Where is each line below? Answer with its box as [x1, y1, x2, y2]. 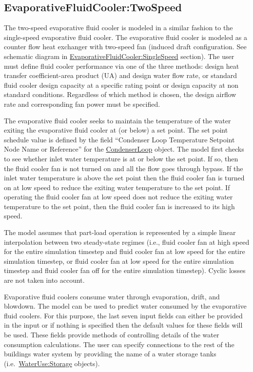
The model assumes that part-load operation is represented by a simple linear [4, 227, 236, 237]
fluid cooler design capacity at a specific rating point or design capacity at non [4, 79, 239, 90]
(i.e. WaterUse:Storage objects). [4, 358, 100, 368]
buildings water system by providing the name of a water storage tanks [4, 349, 216, 359]
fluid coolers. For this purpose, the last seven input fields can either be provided [4, 310, 243, 320]
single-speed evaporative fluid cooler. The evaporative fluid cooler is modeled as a [4, 32, 247, 42]
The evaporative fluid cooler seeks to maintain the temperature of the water [4, 115, 231, 125]
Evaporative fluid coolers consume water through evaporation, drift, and [4, 291, 220, 301]
